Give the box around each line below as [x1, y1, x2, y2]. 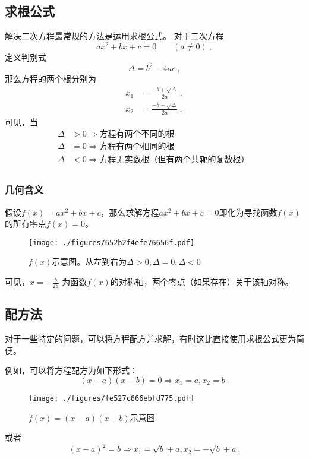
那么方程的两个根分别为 [5, 72, 96, 84]
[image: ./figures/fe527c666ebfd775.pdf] [29, 394, 195, 403]
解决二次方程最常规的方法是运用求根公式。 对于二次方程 [5, 30, 224, 42]
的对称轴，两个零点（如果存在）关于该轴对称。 [110, 276, 294, 288]
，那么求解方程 [100, 205, 159, 218]
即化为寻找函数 [219, 205, 278, 218]
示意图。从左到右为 [52, 255, 127, 268]
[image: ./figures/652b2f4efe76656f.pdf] [29, 238, 195, 247]
